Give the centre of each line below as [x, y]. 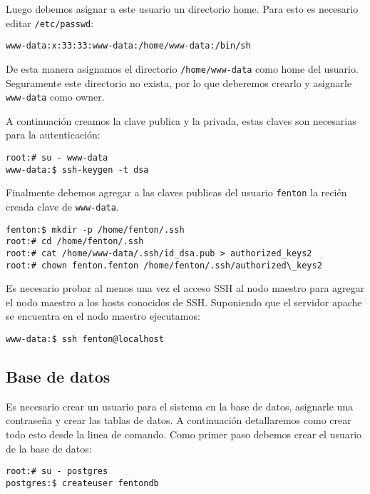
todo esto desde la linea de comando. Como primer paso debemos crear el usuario [184, 434]
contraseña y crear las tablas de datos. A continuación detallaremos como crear [179, 420]
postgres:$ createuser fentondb [82, 483]
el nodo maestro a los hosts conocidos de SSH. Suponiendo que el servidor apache [184, 302]
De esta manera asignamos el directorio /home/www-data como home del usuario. [182, 68]
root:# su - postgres [57, 472]
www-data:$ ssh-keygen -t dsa [77, 170]
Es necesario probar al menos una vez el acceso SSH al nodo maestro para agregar [185, 288]
